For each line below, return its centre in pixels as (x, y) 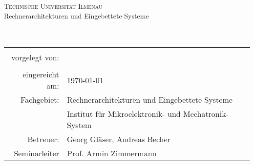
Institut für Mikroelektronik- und (124, 114)
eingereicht (41, 74)
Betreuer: (43, 139)
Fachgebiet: (40, 100)
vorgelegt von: (35, 57)
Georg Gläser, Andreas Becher (118, 139)
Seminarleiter (36, 153)
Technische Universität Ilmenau (53, 6)
